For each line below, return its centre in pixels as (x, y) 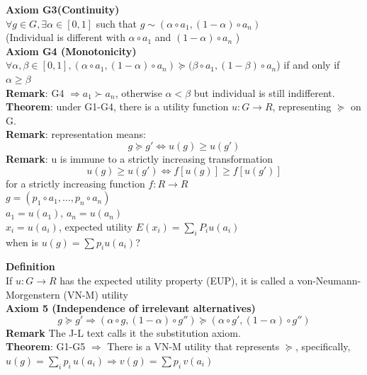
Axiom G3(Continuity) (63, 9)
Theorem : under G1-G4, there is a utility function (117, 106)
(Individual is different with (66, 37)
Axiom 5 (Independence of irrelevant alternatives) (131, 308)
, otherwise (139, 92)
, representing (302, 106)
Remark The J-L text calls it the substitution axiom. (123, 332)
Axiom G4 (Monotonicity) (71, 51)
